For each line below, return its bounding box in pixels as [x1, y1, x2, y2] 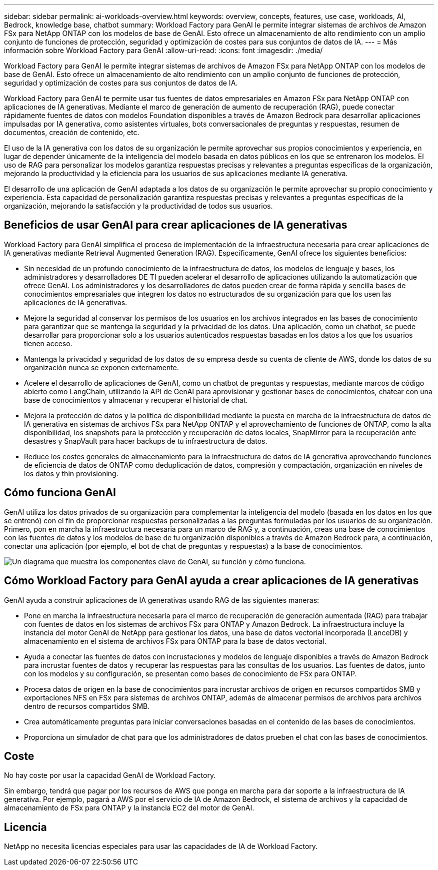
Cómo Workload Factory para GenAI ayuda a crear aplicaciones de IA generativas [4, 574, 419, 587]
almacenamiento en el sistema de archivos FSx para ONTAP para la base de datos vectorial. [24, 636, 326, 645]
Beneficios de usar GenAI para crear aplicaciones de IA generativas [4, 219, 347, 232]
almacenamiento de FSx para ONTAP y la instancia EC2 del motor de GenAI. [4, 803, 254, 812]
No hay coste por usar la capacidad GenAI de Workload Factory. [4, 771, 216, 780]
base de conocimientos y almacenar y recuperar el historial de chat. [24, 395, 248, 404]
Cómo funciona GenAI [4, 486, 116, 499]
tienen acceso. [24, 339, 72, 348]
